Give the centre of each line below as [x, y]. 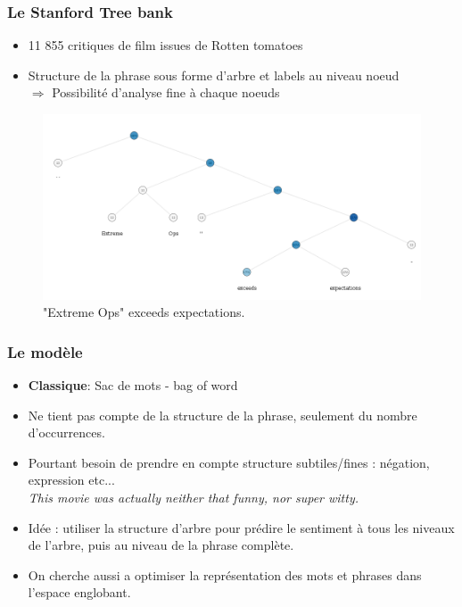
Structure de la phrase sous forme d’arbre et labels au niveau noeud [214, 75]
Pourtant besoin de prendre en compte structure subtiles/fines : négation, [229, 462]
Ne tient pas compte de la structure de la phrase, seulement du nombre [223, 415]
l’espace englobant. [79, 592]
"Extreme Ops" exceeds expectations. [144, 312]
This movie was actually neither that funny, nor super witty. [193, 497]
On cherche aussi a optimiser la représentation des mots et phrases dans [225, 574]
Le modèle [45, 351]
